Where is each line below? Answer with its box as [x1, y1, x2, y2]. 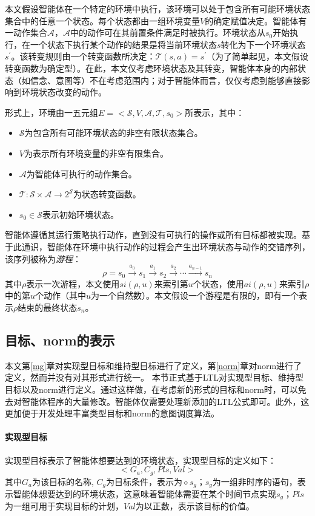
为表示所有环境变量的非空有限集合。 [24, 146, 168, 159]
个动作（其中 [35, 289, 87, 302]
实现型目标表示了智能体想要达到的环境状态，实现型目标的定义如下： [5, 453, 276, 466]
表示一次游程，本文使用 [26, 277, 120, 290]
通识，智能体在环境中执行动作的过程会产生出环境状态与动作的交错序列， [21, 240, 310, 253]
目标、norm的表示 [5, 330, 115, 349]
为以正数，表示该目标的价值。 [135, 500, 254, 512]
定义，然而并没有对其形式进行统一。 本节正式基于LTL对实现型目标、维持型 [5, 371, 304, 384]
